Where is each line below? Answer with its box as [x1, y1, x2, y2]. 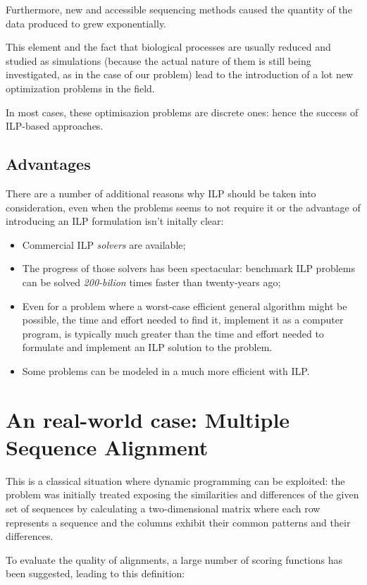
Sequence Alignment [6, 432, 209, 461]
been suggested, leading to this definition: [6, 566, 185, 581]
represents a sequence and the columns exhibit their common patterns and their [6, 515, 351, 529]
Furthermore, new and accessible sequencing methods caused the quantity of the [6, 2, 352, 16]
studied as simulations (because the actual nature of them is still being [6, 53, 311, 68]
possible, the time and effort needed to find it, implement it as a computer [22, 312, 344, 327]
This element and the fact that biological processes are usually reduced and [6, 39, 331, 54]
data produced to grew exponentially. [6, 16, 167, 30]
